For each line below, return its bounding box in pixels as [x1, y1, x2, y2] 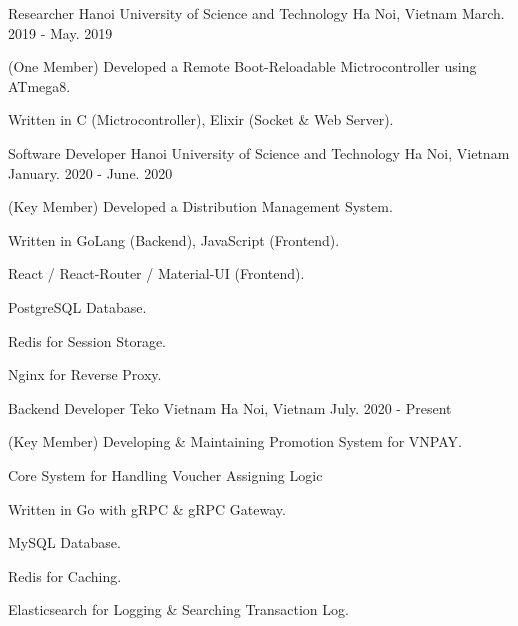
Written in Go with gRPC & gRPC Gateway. [8, 498, 286, 519]
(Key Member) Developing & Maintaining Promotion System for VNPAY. [8, 431, 462, 452]
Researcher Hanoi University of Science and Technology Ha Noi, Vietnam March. [8, 3, 505, 23]
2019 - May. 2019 [8, 22, 113, 43]
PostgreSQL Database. [8, 296, 147, 317]
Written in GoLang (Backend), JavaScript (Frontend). [8, 229, 340, 250]
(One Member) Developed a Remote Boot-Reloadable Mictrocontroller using [8, 56, 477, 77]
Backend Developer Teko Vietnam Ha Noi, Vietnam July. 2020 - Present [8, 397, 452, 418]
